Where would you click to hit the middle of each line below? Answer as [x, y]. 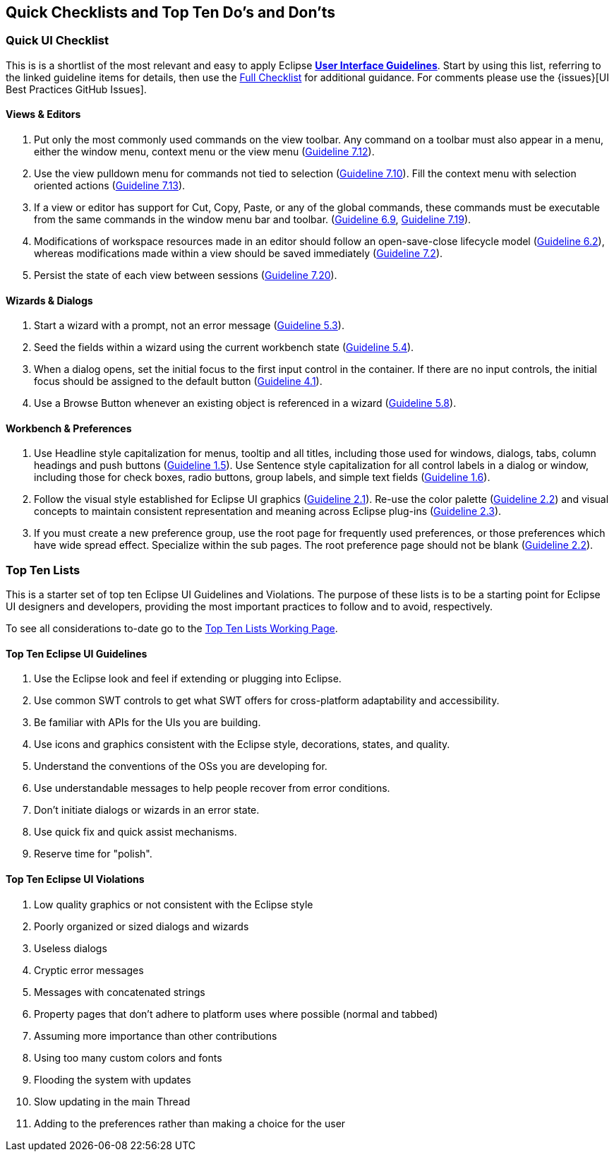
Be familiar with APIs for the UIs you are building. [148, 723]
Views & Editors [43, 114]
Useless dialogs [71, 948]
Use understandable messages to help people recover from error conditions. [212, 788]
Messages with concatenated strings [120, 992]
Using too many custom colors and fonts [128, 1057]
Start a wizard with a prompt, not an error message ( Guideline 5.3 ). [189, 326]
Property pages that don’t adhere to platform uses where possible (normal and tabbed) [236, 1014]
